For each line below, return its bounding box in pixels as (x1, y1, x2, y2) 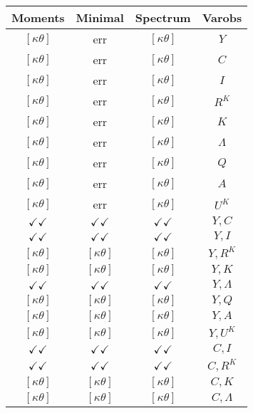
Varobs (202, 9, 242, 26)
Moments (11, 9, 65, 26)
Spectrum (135, 9, 191, 26)
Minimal (76, 9, 124, 26)
